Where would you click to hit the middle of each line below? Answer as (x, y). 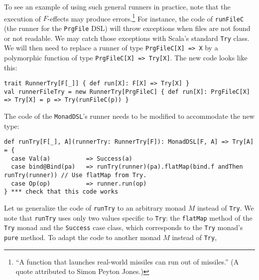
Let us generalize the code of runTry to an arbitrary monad (95, 207)
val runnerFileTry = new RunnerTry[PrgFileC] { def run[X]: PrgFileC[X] (127, 92)
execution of (22, 18)
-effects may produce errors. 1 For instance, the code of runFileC (146, 17)
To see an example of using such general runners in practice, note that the (117, 6)
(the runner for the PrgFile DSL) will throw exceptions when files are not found (127, 28)
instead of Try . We (225, 207)
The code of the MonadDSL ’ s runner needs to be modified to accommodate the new (129, 116)
